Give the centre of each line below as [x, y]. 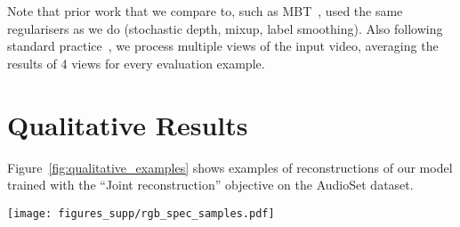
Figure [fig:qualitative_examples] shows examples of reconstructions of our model [230, 167]
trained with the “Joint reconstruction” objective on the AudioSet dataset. [210, 185]
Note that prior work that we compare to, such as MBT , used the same [205, 11]
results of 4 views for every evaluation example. [136, 63]
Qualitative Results [128, 124]
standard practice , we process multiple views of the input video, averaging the [223, 46]
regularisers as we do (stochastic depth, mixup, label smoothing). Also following [225, 28]
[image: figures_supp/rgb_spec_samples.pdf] [141, 213]
